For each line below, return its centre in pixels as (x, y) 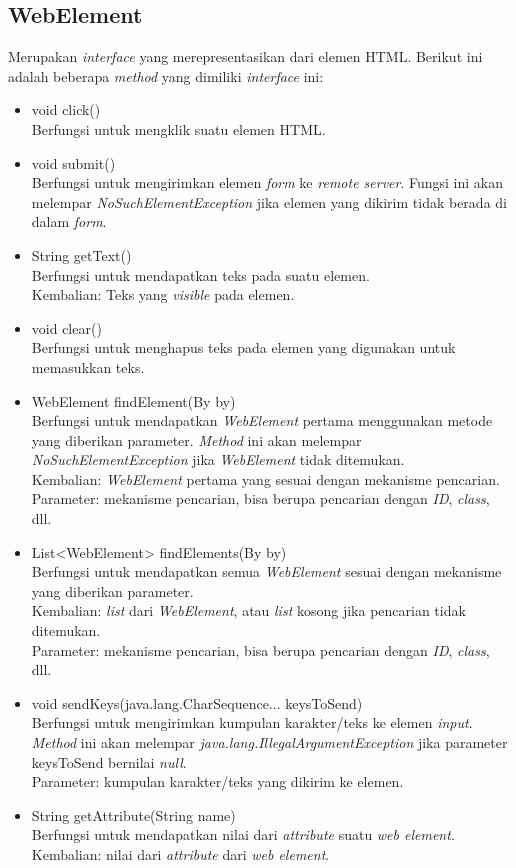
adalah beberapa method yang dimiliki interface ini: (166, 75)
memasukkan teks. (88, 366)
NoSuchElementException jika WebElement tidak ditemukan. (218, 459)
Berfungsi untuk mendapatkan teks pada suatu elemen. (200, 274)
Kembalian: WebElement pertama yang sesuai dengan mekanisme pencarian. (265, 478)
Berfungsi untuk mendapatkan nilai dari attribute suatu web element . (243, 834)
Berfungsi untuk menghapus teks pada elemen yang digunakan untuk (243, 347)
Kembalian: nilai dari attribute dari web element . (180, 853)
